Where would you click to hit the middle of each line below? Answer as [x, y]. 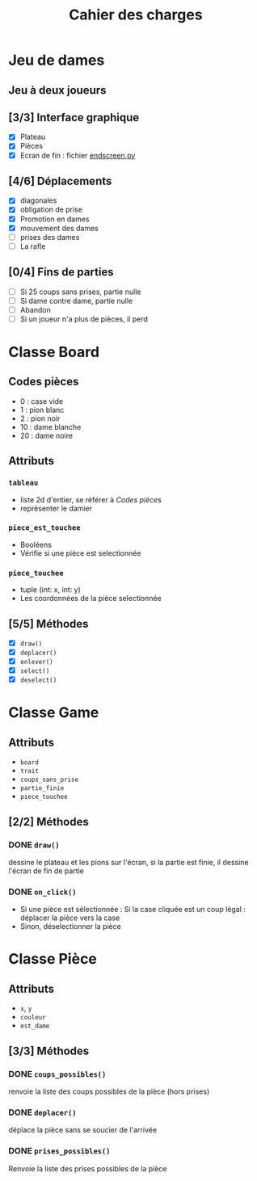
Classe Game [54, 713]
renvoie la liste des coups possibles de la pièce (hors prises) [109, 1091]
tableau [23, 483]
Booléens [36, 544]
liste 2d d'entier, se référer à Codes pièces [91, 499]
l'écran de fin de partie [46, 871]
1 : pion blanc [42, 410]
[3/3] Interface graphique [74, 118]
